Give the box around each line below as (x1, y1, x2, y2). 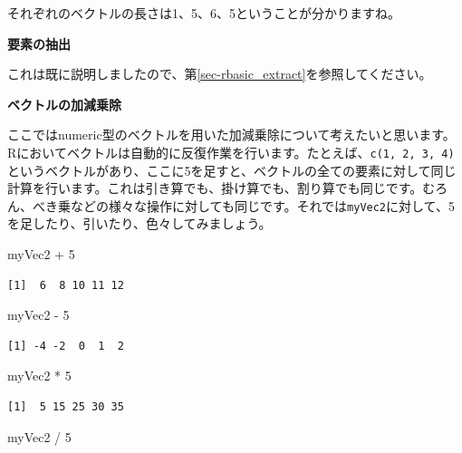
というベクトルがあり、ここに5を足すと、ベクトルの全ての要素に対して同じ (7, 160, 457, 179)
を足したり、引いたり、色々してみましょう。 (7, 214, 272, 233)
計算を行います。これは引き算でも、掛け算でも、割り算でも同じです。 (7, 178, 423, 198)
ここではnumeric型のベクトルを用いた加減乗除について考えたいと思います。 (7, 125, 456, 144)
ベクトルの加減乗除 (7, 94, 121, 113)
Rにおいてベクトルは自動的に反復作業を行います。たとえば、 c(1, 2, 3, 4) (7, 142, 455, 161)
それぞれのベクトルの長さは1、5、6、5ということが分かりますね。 (7, 4, 400, 22)
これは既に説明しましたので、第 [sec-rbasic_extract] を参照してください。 (7, 64, 432, 83)
